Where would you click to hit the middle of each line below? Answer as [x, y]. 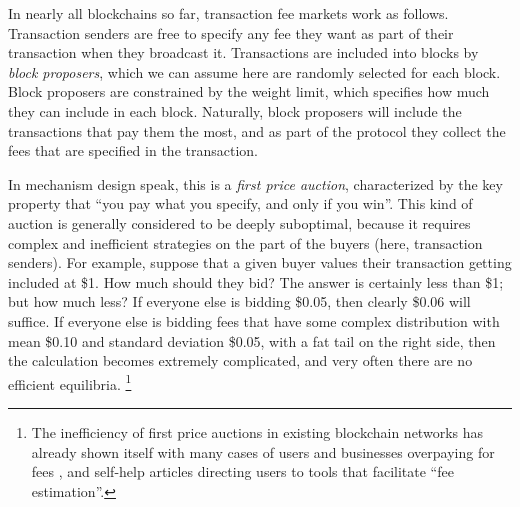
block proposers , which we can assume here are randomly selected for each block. [254, 71]
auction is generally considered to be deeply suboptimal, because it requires [239, 222]
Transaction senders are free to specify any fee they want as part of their [231, 32]
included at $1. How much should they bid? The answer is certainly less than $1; [256, 281]
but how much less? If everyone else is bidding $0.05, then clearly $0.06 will [239, 301]
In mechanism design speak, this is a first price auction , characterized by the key [255, 183]
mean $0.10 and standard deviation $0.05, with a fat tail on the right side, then [252, 340]
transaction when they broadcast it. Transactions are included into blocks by [243, 52]
